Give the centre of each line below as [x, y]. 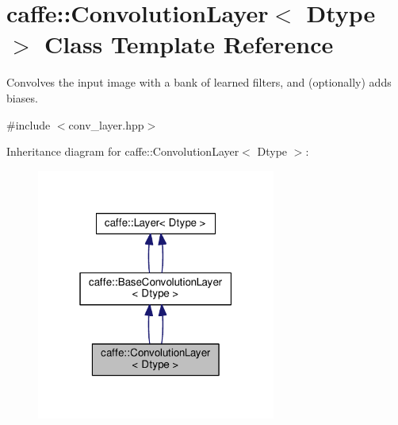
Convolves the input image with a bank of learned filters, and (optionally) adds [199, 82]
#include [29, 124]
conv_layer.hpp [106, 124]
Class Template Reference [189, 44]
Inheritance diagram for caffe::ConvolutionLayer [123, 151]
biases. [22, 97]
